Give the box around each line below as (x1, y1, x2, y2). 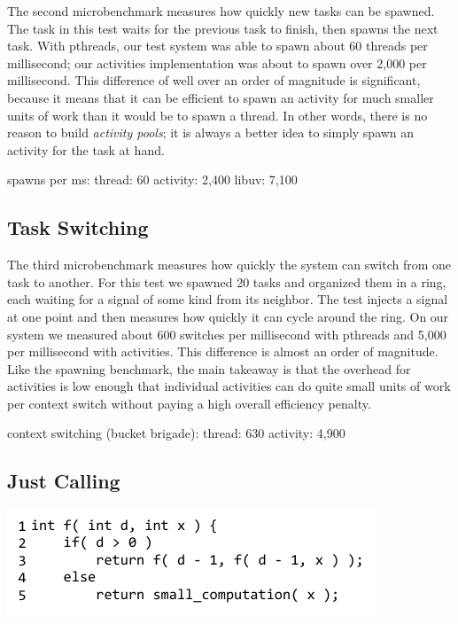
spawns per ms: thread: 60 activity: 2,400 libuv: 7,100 (7, 170, 298, 189)
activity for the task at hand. (7, 140, 165, 159)
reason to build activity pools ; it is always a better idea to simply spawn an (7, 123, 415, 142)
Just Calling (7, 467, 120, 495)
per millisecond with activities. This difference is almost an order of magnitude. (7, 342, 439, 361)
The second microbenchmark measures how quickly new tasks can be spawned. (7, 2, 435, 19)
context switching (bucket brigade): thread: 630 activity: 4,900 (7, 424, 345, 442)
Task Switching (7, 214, 149, 241)
